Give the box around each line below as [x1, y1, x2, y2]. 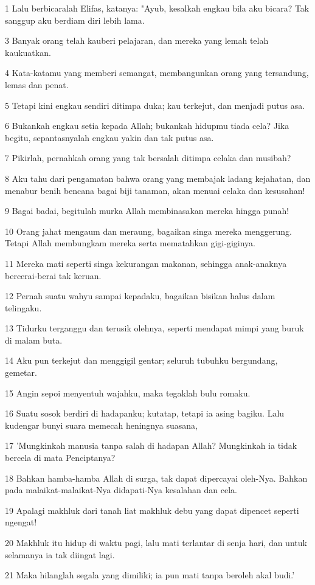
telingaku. [5, 301, 42, 314]
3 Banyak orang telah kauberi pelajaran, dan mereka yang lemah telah [5, 34, 269, 47]
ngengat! [5, 516, 37, 528]
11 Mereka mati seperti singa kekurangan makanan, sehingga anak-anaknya [5, 257, 287, 269]
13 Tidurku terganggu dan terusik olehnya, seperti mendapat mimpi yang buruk [5, 322, 304, 334]
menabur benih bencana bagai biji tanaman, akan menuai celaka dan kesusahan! [5, 184, 305, 196]
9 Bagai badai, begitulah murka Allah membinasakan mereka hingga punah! [5, 204, 289, 217]
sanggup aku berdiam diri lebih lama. [5, 13, 145, 26]
